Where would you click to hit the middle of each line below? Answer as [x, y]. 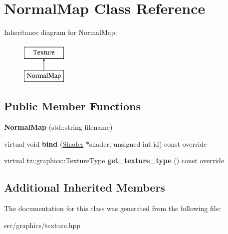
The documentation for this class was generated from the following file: [113, 208]
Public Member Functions [72, 106]
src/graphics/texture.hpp [42, 225]
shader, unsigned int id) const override [148, 143]
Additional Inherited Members [85, 187]
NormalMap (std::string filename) [58, 127]
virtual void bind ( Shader [44, 143]
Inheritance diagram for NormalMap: [61, 32]
